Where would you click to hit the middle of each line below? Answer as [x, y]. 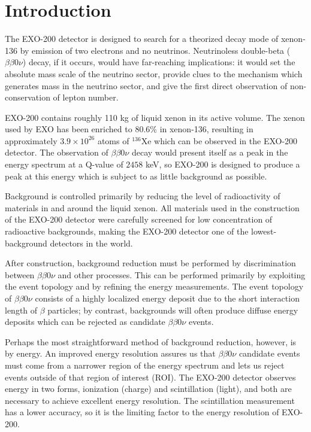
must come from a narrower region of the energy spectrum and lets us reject [145, 365]
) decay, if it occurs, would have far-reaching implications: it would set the [159, 62]
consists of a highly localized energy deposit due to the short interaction [167, 298]
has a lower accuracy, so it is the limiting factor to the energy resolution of [142, 412]
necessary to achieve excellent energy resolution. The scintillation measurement [150, 400]
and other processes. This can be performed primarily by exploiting [182, 274]
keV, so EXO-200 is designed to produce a [223, 164]
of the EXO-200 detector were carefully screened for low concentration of [139, 219]
